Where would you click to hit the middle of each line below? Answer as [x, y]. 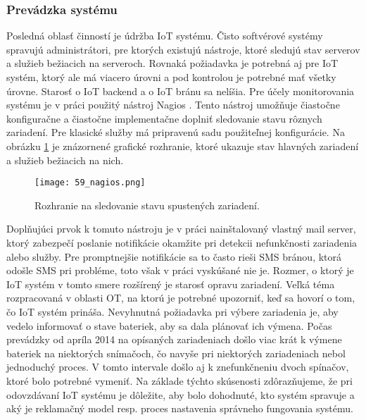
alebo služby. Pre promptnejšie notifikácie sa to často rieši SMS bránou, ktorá [174, 256]
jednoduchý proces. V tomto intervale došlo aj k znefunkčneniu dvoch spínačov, [178, 367]
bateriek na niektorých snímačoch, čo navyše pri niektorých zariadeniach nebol [176, 353]
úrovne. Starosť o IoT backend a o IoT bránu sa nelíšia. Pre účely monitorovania [181, 91]
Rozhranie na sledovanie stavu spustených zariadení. [147, 205]
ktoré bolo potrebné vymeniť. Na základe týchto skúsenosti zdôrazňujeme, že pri [179, 380]
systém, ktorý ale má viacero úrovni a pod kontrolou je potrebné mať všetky [171, 77]
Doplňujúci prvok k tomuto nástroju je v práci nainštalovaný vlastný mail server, [181, 229]
